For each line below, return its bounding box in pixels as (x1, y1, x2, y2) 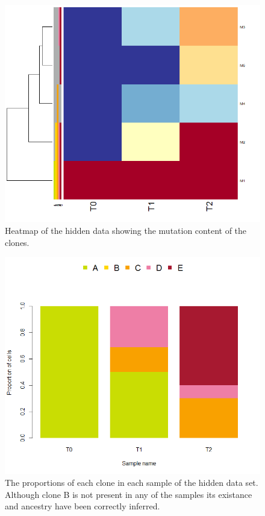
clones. (5, 236, 30, 248)
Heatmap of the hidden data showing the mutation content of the (5, 224, 247, 236)
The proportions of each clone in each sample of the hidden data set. (5, 476, 258, 489)
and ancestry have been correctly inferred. (5, 500, 160, 512)
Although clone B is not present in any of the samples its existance (5, 488, 252, 500)
